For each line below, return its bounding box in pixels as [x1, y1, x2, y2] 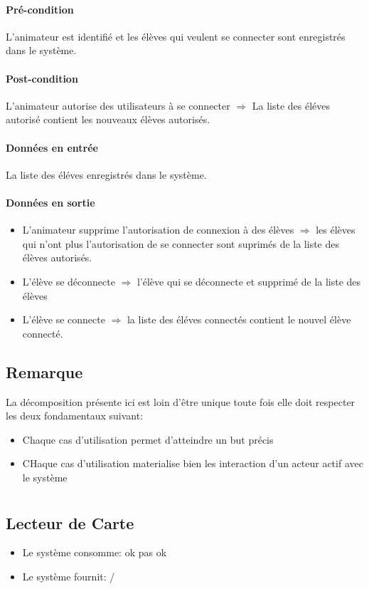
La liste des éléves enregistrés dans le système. [6, 167, 207, 182]
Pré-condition [6, 1, 74, 16]
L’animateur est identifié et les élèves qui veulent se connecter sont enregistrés [6, 28, 346, 43]
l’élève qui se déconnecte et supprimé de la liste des [137, 273, 361, 288]
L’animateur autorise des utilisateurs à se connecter [6, 98, 230, 113]
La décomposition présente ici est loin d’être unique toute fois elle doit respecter [6, 394, 355, 409]
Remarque [6, 360, 83, 382]
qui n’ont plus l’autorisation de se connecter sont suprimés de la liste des [22, 236, 340, 251]
